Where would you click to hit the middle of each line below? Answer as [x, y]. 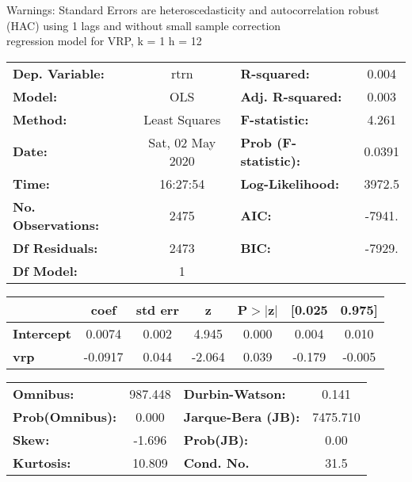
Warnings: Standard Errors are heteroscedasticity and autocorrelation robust [193, 10]
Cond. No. [216, 462]
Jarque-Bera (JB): [242, 416]
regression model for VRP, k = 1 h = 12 [104, 41]
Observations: [56, 224]
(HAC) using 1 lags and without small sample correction [144, 25]
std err [157, 309]
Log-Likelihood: [290, 183]
